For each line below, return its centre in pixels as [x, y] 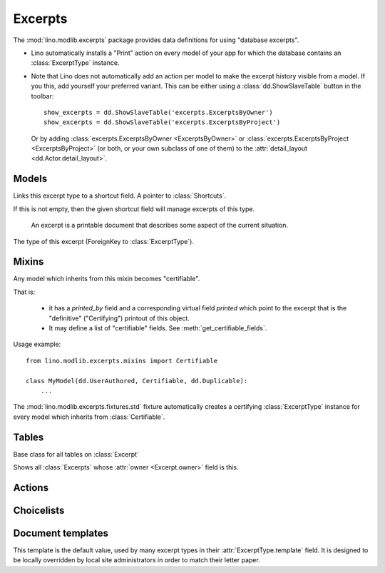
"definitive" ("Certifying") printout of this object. [119, 318]
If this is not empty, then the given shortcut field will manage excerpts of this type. [134, 209]
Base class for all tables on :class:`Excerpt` [76, 454]
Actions [31, 488]
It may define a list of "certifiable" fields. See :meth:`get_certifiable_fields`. [158, 328]
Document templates [61, 533]
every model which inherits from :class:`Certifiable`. [89, 417]
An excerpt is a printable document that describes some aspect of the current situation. [160, 225]
